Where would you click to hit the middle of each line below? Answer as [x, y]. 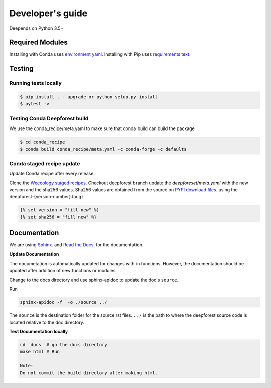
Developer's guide [48, 13]
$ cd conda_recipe [42, 142]
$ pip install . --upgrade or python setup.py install [89, 97]
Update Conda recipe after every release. [52, 174]
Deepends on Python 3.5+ [36, 28]
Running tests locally [36, 83]
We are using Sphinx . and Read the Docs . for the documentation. [76, 245]
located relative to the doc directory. [47, 322]
